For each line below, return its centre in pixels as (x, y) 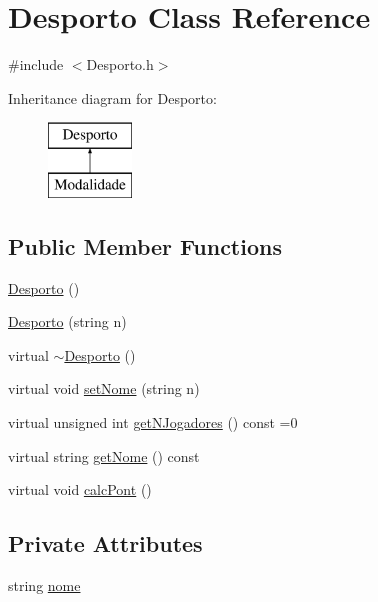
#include (36, 64)
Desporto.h (120, 64)
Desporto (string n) (67, 321)
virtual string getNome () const (104, 455)
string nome (44, 585)
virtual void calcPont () (80, 489)
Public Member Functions (145, 245)
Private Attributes (105, 543)
